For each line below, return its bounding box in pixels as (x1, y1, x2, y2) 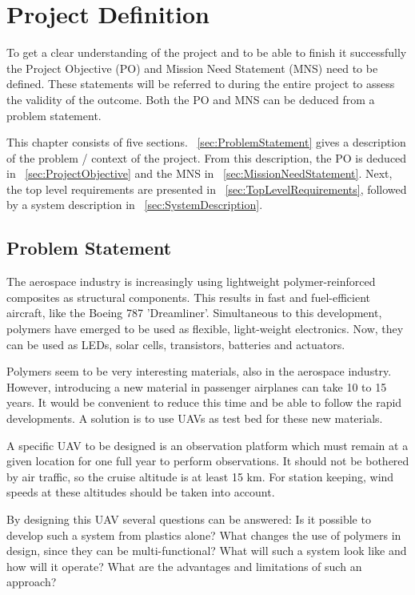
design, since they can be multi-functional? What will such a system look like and (6, 542, 407, 559)
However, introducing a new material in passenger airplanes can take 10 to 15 (6, 378, 387, 395)
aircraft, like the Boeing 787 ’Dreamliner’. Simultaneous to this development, (6, 304, 382, 321)
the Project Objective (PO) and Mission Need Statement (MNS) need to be (6, 59, 378, 76)
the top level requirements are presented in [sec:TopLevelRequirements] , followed (6, 180, 407, 197)
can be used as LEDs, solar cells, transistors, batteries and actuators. (6, 336, 345, 352)
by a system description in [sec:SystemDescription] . (6, 196, 263, 213)
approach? (6, 573, 57, 590)
